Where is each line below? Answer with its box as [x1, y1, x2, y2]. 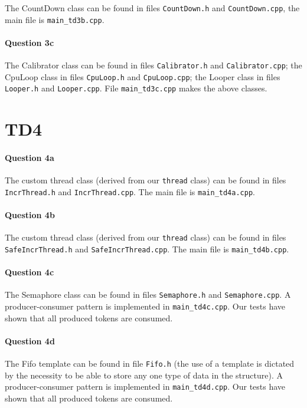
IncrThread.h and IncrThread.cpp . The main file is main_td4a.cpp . [5, 185, 255, 198]
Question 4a [5, 152, 54, 164]
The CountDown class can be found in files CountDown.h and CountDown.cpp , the [5, 2, 300, 14]
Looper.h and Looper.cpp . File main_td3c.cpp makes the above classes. [5, 82, 267, 94]
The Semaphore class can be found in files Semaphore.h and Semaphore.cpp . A [5, 288, 291, 301]
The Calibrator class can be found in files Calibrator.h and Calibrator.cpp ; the [5, 59, 302, 71]
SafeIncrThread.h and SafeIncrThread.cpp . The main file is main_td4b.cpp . [5, 243, 289, 255]
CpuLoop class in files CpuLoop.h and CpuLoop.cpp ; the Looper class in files [5, 70, 280, 83]
